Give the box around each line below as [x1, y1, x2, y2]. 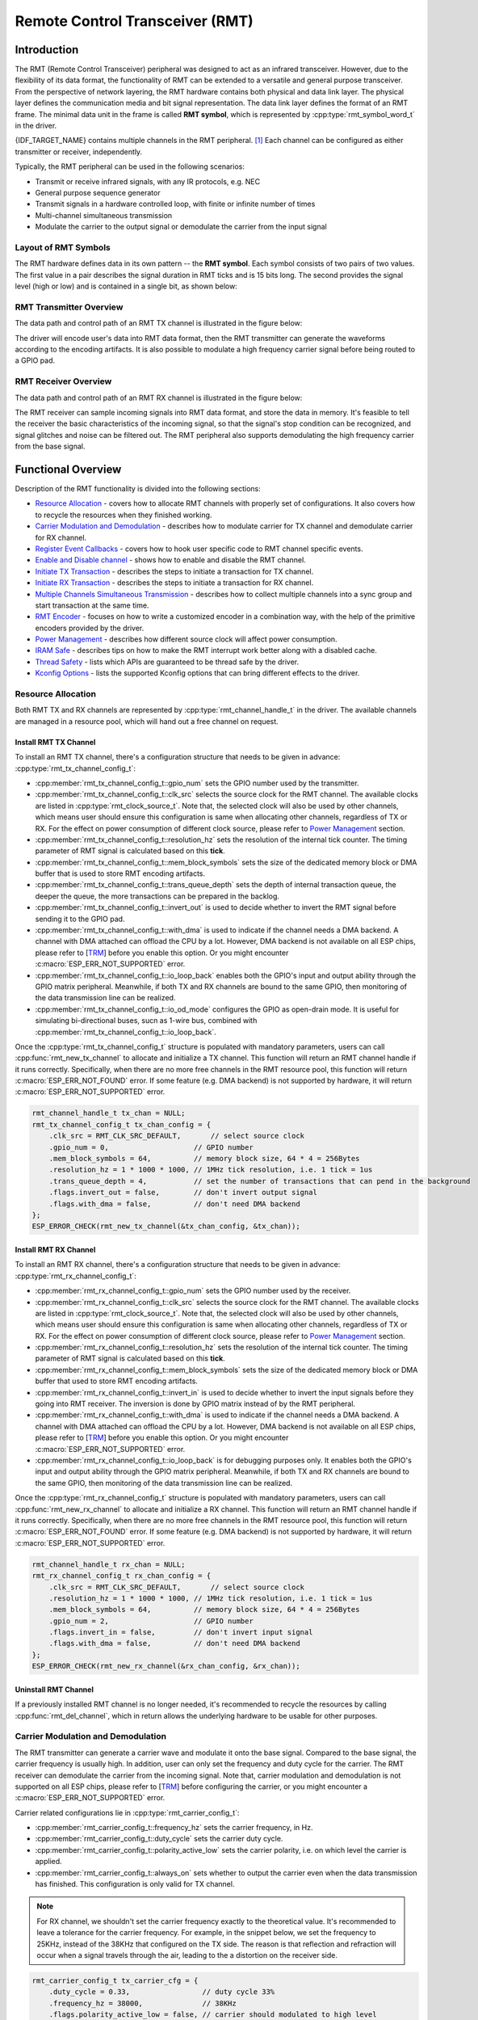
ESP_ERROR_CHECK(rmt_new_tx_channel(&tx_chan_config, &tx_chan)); [31, 1222, 300, 1231]
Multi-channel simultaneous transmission [35, 210, 173, 220]
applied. [35, 1857, 62, 1866]
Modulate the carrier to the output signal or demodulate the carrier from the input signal [35, 222, 327, 232]
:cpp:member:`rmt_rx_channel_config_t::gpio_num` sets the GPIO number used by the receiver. [35, 1286, 351, 1296]
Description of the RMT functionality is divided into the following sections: [15, 483, 262, 493]
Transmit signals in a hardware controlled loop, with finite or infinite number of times [35, 199, 316, 209]
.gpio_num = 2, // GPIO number [48, 1616, 254, 1626]
